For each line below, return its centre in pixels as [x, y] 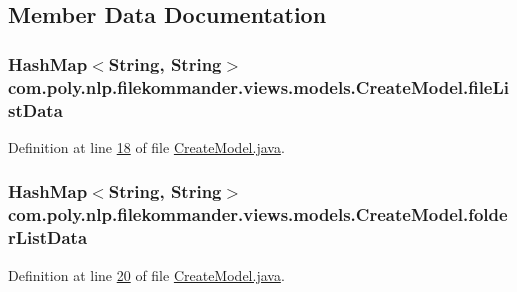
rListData [48, 237]
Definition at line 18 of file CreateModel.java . [146, 146]
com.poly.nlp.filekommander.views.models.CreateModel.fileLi [259, 86]
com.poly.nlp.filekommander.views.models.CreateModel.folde [258, 214]
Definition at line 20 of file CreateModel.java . [146, 274]
